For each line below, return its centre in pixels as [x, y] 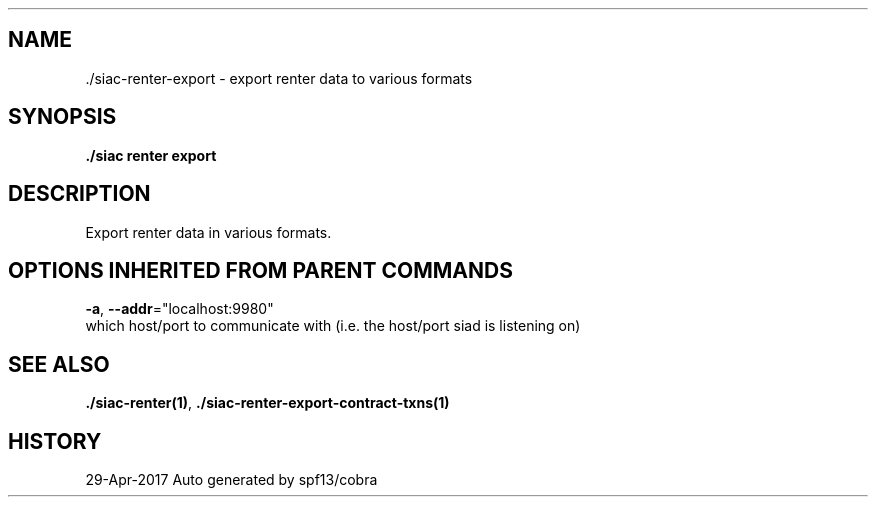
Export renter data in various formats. [208, 232]
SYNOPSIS [62, 117]
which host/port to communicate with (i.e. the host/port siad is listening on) [333, 326]
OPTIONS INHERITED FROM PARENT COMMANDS [260, 270]
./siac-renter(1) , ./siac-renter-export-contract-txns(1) [267, 403]
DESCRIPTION [79, 194]
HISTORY [55, 441]
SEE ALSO [59, 364]
